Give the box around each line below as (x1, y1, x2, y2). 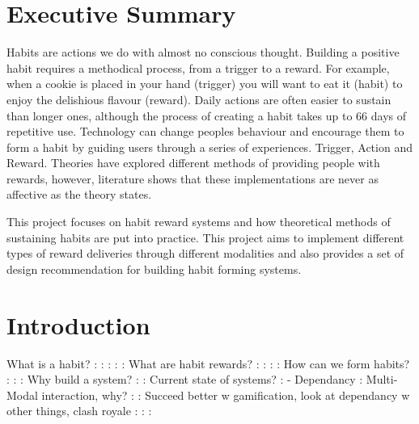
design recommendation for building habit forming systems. (6, 260, 302, 277)
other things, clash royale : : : (6, 402, 152, 419)
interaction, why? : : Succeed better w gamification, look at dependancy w (41, 386, 410, 403)
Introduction (6, 308, 150, 341)
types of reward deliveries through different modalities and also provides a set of (6, 245, 404, 262)
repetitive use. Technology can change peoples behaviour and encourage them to (6, 123, 404, 140)
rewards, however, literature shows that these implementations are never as (6, 170, 379, 187)
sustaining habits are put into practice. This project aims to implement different (6, 229, 404, 246)
